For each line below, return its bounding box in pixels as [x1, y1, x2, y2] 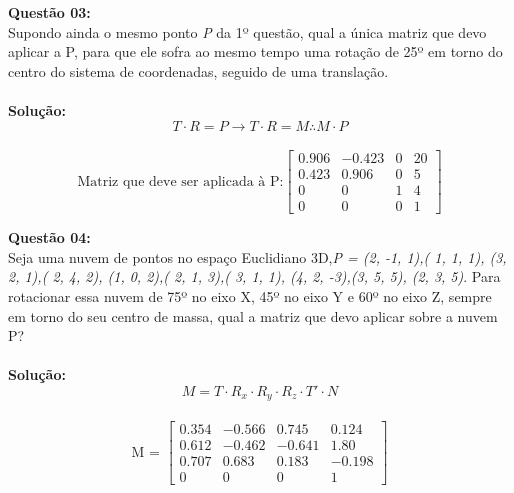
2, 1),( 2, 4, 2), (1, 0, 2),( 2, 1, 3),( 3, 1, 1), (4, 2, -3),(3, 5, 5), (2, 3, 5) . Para [8, 266, 501, 287]
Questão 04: [8, 227, 91, 248]
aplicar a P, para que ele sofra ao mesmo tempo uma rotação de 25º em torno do [8, 41, 503, 62]
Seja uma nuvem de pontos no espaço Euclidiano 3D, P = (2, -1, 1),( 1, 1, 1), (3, [8, 246, 507, 267]
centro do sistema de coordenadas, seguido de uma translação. [8, 60, 389, 81]
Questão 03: [8, 2, 91, 22]
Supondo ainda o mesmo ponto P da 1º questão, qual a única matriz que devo [8, 21, 487, 42]
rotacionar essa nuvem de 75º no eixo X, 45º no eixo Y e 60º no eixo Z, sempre [8, 286, 492, 307]
